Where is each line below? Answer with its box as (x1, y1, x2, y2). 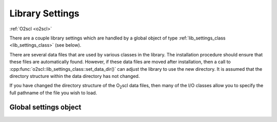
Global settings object (9, 103, 82, 112)
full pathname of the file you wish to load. (9, 90, 97, 96)
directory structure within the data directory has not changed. (9, 73, 140, 79)
